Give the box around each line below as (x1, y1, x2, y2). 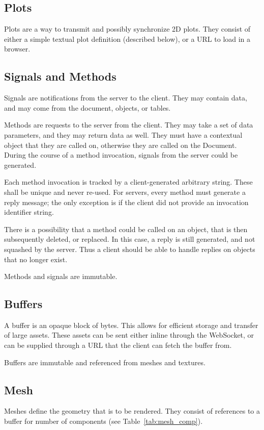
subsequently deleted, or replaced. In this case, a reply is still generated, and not (4, 234, 255, 244)
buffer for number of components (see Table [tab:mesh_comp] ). (4, 416, 203, 426)
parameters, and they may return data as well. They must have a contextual (4, 129, 243, 140)
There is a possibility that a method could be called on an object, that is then (4, 223, 248, 234)
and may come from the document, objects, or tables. (4, 102, 171, 113)
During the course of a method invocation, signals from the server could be (4, 149, 238, 160)
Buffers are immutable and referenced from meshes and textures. (4, 357, 206, 367)
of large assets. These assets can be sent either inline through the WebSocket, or (4, 330, 254, 340)
